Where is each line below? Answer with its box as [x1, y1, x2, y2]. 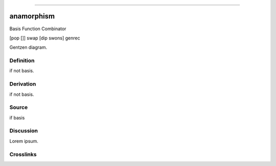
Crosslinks [9, 151, 37, 158]
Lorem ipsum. [9, 138, 38, 144]
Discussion [9, 127, 38, 134]
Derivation [9, 80, 36, 88]
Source [9, 104, 28, 111]
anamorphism [9, 12, 55, 20]
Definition [9, 57, 35, 64]
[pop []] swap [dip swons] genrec [9, 35, 80, 41]
